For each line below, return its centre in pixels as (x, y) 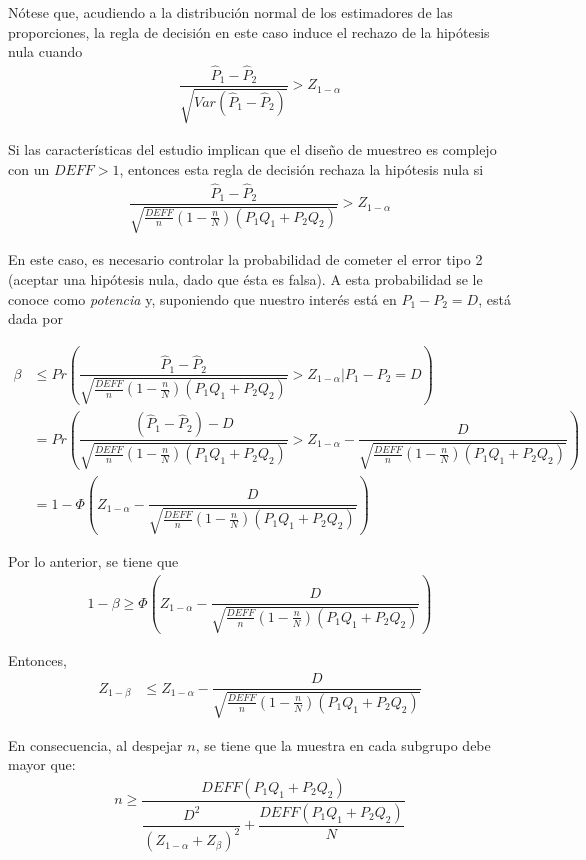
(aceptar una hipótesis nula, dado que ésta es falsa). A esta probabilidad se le (245, 278)
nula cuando (45, 51)
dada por (35, 318)
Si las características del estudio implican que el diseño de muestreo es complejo (252, 149)
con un (29, 169)
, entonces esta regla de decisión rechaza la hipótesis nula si (301, 169)
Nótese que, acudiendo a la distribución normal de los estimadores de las (230, 12)
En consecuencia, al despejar (95, 744)
